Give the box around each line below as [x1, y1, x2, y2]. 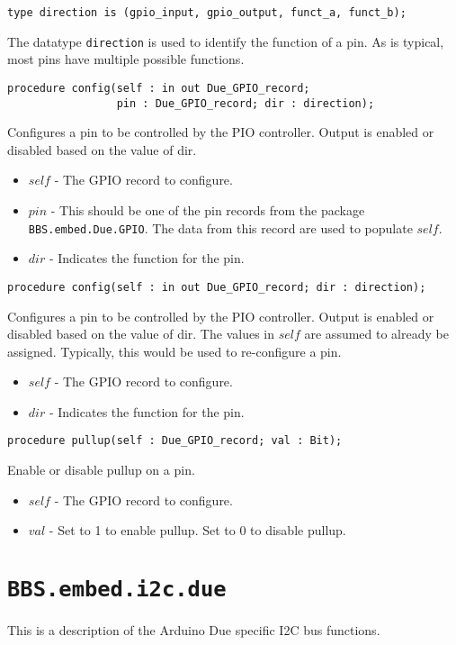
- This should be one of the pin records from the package [50, 201, 365, 219]
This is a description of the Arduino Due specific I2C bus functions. [7, 621, 380, 640]
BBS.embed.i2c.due [7, 577, 227, 603]
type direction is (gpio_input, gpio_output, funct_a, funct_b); [7, 6, 407, 19]
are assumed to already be [304, 324, 449, 343]
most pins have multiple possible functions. [7, 50, 245, 68]
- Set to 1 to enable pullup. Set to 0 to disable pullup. [49, 521, 346, 540]
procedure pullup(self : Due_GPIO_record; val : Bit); [7, 434, 343, 448]
